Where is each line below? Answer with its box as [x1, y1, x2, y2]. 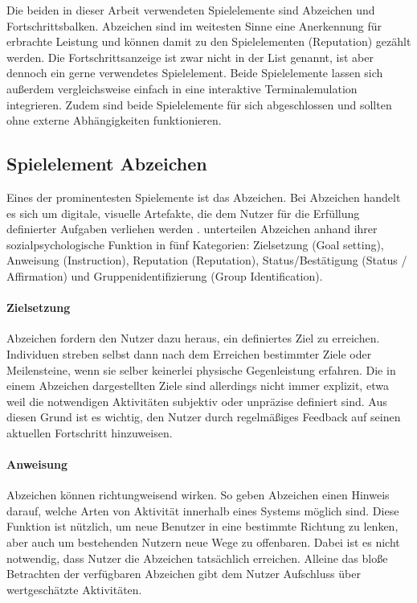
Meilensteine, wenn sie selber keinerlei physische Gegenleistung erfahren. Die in [6, 361, 396, 378]
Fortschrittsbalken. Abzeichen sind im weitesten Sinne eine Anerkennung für [6, 17, 382, 34]
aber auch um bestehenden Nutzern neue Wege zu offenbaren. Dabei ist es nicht [6, 534, 400, 551]
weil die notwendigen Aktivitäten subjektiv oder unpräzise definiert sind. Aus [6, 392, 387, 409]
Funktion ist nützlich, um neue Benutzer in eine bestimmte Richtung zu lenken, [6, 518, 399, 535]
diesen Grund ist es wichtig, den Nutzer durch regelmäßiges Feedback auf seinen [6, 408, 401, 425]
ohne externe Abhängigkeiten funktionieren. [6, 112, 222, 129]
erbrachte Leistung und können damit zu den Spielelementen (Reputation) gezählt [6, 33, 411, 50]
